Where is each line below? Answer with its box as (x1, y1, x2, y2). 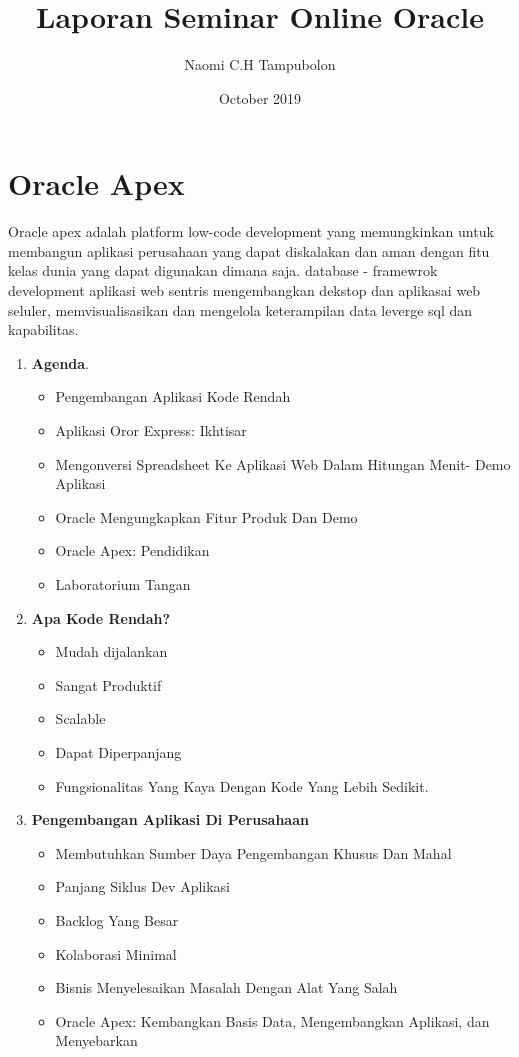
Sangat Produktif (55, 674, 162, 695)
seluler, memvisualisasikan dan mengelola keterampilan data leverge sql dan (8, 299, 473, 320)
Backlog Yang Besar (55, 909, 179, 930)
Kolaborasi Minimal (55, 943, 177, 964)
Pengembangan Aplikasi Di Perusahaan (31, 809, 309, 830)
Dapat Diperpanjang (55, 741, 182, 762)
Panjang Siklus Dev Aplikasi (55, 876, 231, 897)
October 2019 (218, 87, 302, 108)
